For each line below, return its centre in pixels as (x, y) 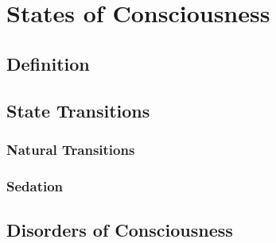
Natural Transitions (71, 149)
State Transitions (78, 110)
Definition (48, 63)
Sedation (35, 185)
